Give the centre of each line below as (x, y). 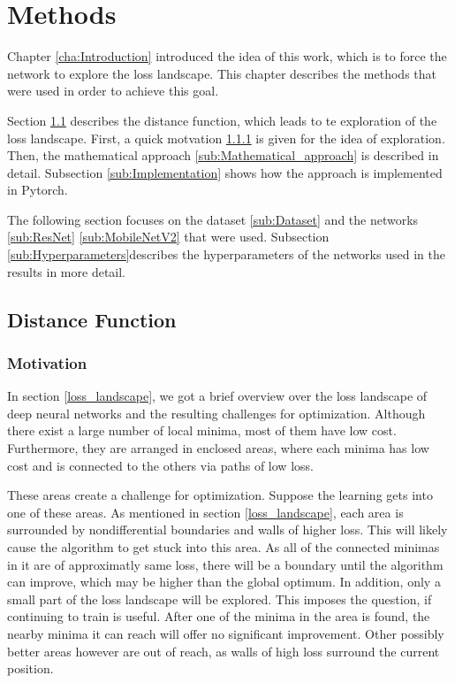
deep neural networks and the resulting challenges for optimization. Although (216, 413)
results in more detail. (67, 271)
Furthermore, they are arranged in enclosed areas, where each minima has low (218, 448)
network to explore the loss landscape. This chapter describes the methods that (222, 73)
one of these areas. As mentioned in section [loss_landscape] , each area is (205, 512)
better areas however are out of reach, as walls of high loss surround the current (224, 651)
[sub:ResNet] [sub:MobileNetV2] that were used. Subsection (168, 237)
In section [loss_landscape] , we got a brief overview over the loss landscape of (217, 396)
